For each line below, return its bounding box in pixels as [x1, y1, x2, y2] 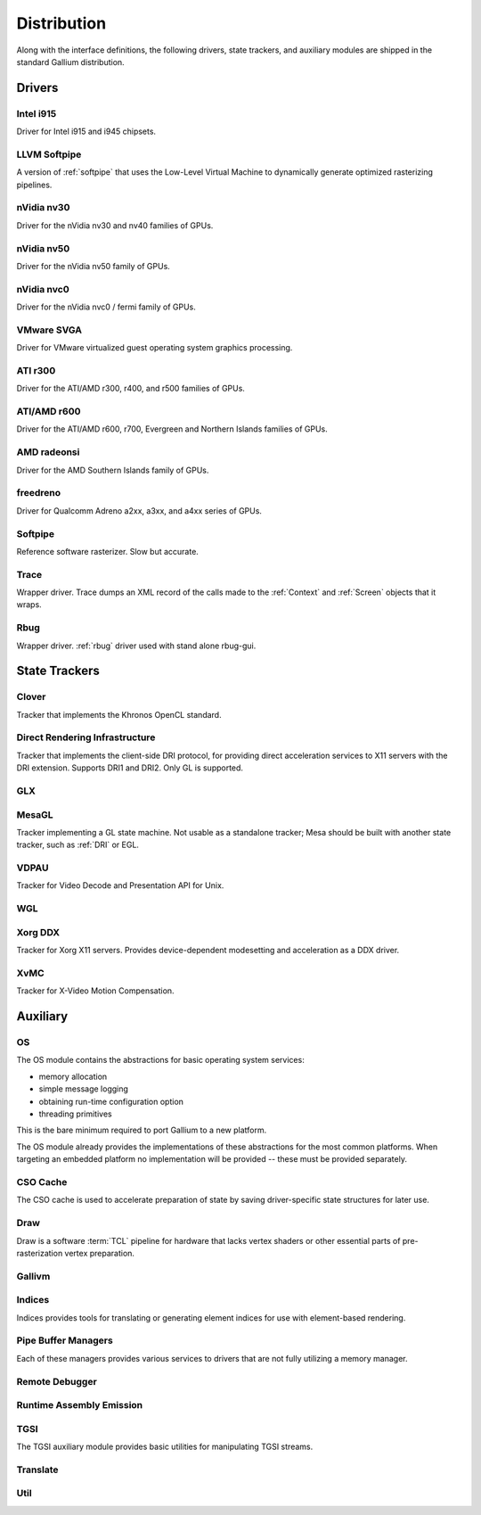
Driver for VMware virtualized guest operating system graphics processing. [16, 342, 293, 353]
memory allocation [38, 1071, 108, 1082]
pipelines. [16, 179, 53, 190]
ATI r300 [16, 364, 56, 376]
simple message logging [38, 1083, 129, 1094]
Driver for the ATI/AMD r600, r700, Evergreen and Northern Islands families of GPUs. [16, 424, 329, 434]
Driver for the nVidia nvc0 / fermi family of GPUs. [16, 301, 196, 312]
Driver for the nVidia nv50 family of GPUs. [16, 260, 171, 271]
